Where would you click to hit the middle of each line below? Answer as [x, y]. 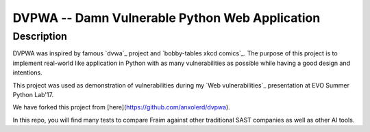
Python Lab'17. [33, 94]
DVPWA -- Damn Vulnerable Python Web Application [166, 18]
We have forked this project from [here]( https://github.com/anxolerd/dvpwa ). [122, 107]
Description [40, 36]
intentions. [27, 72]
